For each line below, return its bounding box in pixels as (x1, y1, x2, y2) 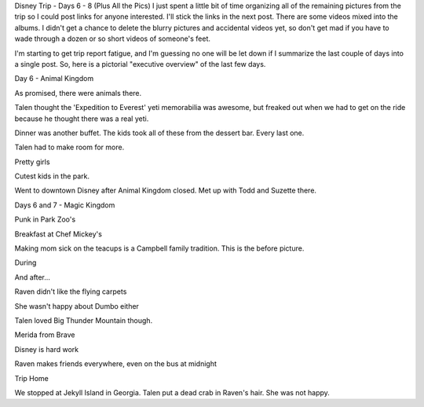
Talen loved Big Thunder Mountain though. (14, 315, 153, 325)
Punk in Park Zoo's (14, 214, 76, 224)
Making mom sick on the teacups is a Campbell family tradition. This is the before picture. (14, 244, 305, 253)
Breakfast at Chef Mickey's (14, 229, 102, 239)
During (14, 258, 37, 267)
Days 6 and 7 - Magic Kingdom (14, 200, 115, 210)
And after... (14, 272, 51, 282)
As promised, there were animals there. (14, 88, 142, 97)
